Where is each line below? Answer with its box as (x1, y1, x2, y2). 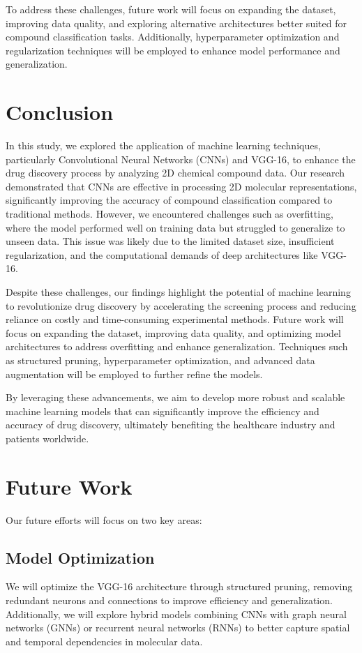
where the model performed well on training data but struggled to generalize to (6, 220, 345, 234)
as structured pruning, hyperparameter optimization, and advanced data (6, 353, 315, 367)
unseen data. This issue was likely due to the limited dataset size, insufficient (6, 234, 335, 248)
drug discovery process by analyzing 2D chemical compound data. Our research (6, 165, 345, 180)
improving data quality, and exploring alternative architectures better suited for (6, 15, 347, 30)
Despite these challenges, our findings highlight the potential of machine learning (6, 285, 351, 299)
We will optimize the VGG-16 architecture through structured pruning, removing (6, 579, 353, 594)
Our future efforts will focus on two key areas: (6, 512, 202, 527)
